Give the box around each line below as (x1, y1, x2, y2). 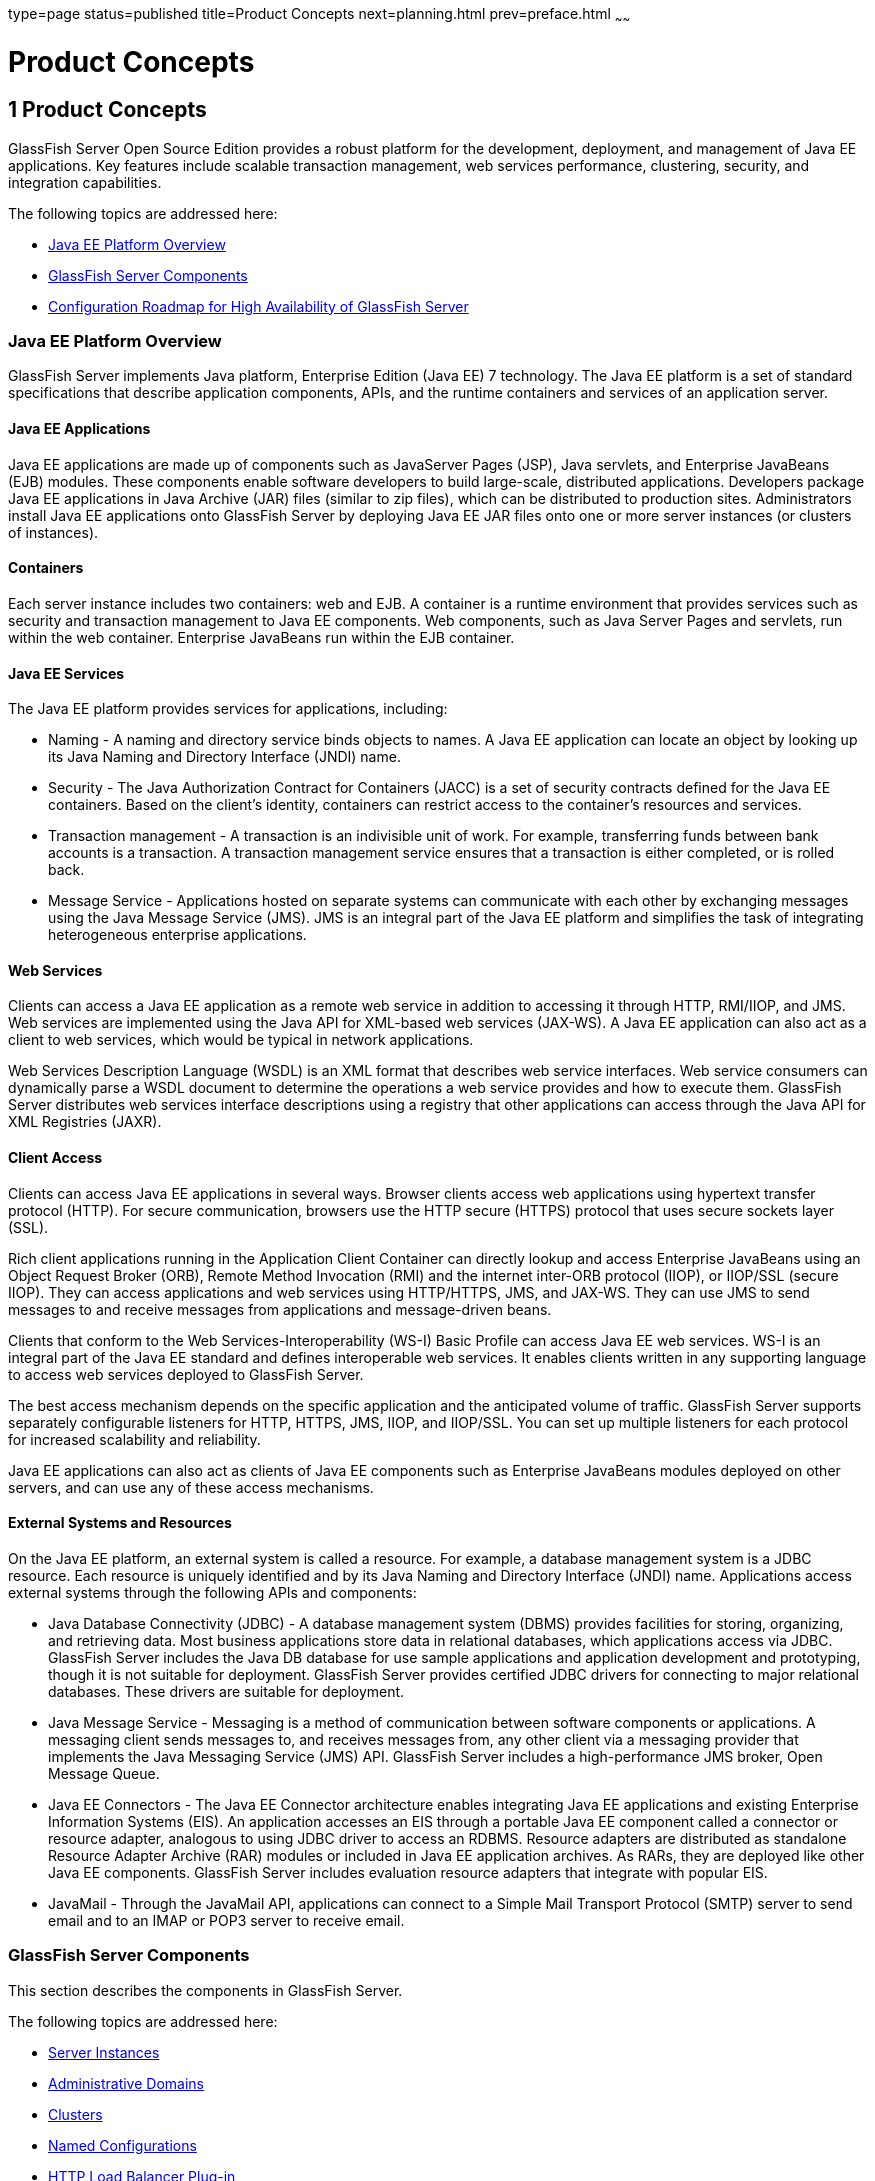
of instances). (8, 523, 99, 541)
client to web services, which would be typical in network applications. (8, 1031, 474, 1049)
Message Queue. (48, 1764, 160, 1782)
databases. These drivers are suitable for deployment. (48, 1682, 405, 1700)
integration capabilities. (8, 173, 162, 191)
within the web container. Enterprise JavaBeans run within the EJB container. (8, 628, 515, 646)
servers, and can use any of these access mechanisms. (8, 1478, 374, 1496)
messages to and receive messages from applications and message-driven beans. (8, 1300, 552, 1318)
